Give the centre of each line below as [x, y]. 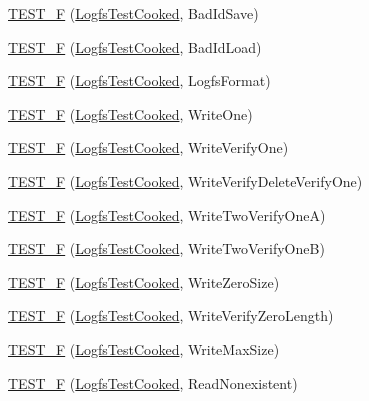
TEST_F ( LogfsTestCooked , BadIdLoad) [135, 46]
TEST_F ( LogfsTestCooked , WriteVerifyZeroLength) [171, 315]
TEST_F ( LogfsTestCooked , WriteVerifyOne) [148, 147]
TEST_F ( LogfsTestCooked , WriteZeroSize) [144, 281]
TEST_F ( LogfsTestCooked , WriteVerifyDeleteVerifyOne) [185, 180]
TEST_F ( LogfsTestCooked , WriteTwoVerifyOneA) [167, 214]
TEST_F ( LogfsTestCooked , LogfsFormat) [139, 80]
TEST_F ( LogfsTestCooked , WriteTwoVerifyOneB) [166, 248]
